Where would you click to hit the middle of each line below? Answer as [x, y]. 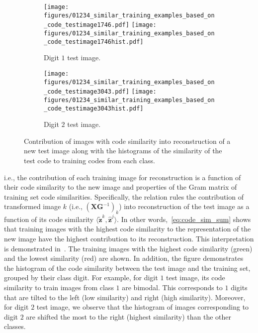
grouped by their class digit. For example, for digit [81, 277]
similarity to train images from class [59, 287]
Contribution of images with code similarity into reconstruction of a [127, 141]
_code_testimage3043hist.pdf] [94, 108]
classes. [15, 326]
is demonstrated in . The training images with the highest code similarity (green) [128, 248]
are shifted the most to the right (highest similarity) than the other [129, 316]
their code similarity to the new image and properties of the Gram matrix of [121, 187]
